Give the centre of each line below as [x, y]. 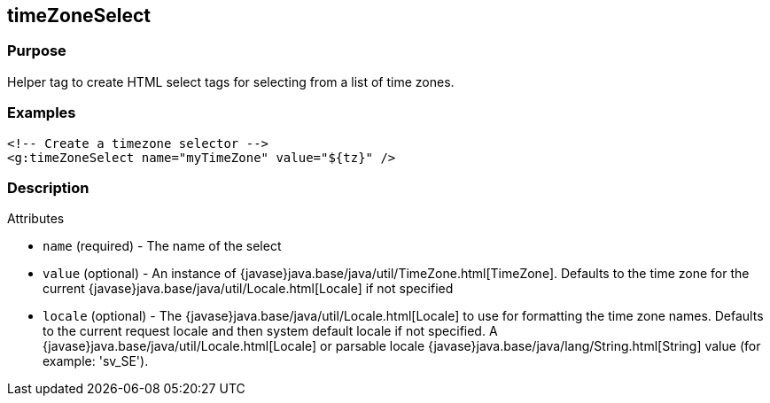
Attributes [36, 219]
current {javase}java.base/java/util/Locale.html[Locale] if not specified [248, 289]
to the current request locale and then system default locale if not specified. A [270, 331]
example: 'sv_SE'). [96, 361]
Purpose [37, 51]
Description [48, 187]
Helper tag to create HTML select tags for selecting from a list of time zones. [231, 81]
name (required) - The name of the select [162, 246]
